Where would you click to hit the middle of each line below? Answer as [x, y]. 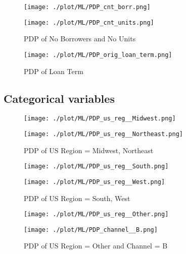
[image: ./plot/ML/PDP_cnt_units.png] [89, 22]
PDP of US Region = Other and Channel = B [96, 246]
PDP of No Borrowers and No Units [80, 39]
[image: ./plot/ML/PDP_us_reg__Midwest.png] [100, 119]
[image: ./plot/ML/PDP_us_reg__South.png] [96, 167]
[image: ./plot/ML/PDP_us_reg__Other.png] [96, 214]
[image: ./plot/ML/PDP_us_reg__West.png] [95, 182]
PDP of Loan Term [54, 71]
